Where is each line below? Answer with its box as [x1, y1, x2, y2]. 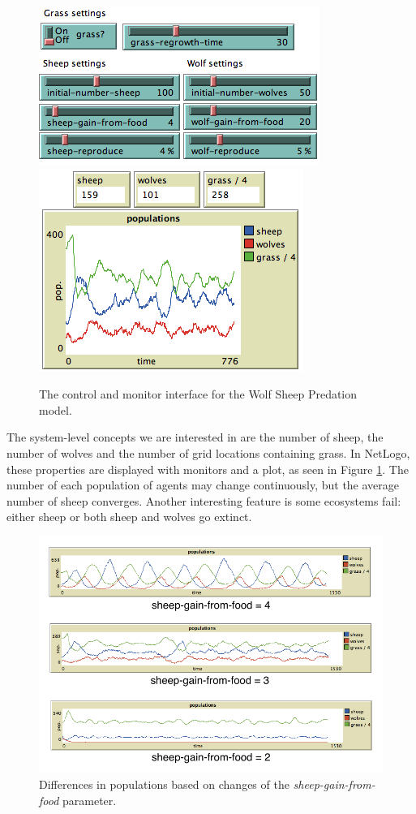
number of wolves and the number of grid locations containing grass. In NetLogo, [6, 444, 410, 461]
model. [39, 401, 72, 418]
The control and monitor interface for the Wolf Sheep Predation [39, 385, 358, 403]
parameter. [62, 791, 117, 808]
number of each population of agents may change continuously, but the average [6, 476, 400, 493]
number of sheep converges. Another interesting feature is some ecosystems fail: [6, 492, 401, 509]
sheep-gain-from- [293, 776, 375, 793]
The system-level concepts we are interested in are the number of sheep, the [6, 429, 384, 446]
